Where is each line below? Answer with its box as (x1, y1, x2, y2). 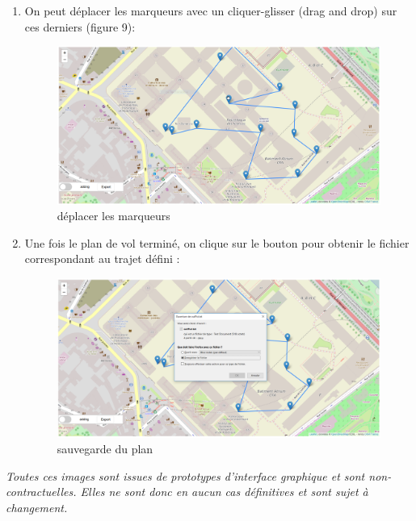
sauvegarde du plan (57, 440, 153, 457)
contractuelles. (6, 483, 77, 500)
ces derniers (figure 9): (24, 18, 136, 35)
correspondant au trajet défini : (24, 250, 180, 267)
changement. (6, 499, 68, 516)
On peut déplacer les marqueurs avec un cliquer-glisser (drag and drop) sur (24, 2, 397, 19)
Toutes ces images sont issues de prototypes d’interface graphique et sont (6, 467, 365, 484)
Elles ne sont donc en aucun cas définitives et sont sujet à (80, 483, 368, 500)
